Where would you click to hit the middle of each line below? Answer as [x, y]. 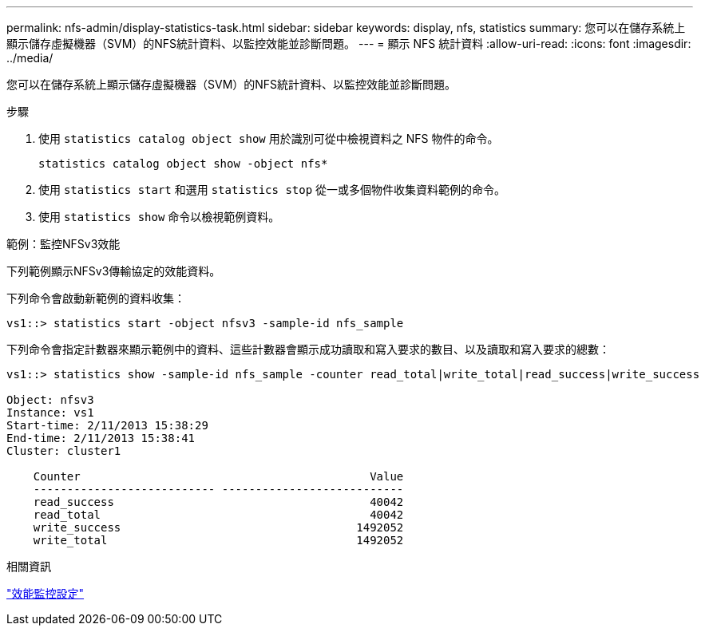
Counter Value [218, 476]
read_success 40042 [218, 502]
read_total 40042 [218, 515]
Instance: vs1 [50, 413]
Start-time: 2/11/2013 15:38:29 [107, 425]
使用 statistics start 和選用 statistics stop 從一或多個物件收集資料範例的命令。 [272, 190]
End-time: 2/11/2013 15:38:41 [101, 438]
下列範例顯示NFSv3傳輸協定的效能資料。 [114, 271]
